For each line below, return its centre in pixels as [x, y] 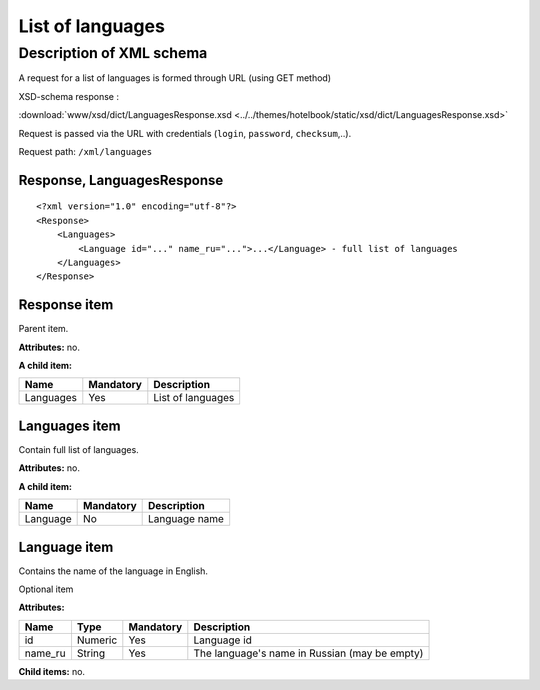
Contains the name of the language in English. [113, 571]
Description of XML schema [113, 53]
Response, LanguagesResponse [121, 180]
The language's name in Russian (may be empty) [308, 653]
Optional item [46, 589]
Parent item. [43, 329]
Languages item [70, 425]
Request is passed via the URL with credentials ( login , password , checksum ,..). [185, 133]
